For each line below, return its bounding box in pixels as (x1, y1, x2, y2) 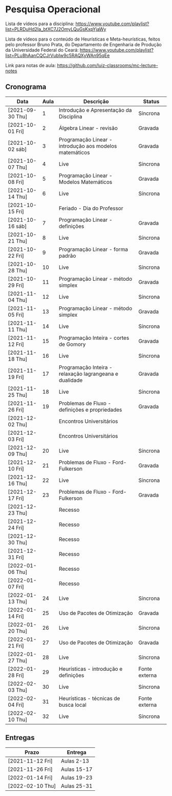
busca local (58, 701, 87, 708)
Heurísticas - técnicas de (58, 694, 120, 702)
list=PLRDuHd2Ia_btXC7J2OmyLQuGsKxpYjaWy (5, 26, 106, 32)
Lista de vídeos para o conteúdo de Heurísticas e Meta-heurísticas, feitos (5, 36, 160, 42)
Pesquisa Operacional (5, 4, 101, 15)
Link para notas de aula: (5, 62, 56, 68)
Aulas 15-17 (60, 766, 93, 773)
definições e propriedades (58, 406, 122, 413)
